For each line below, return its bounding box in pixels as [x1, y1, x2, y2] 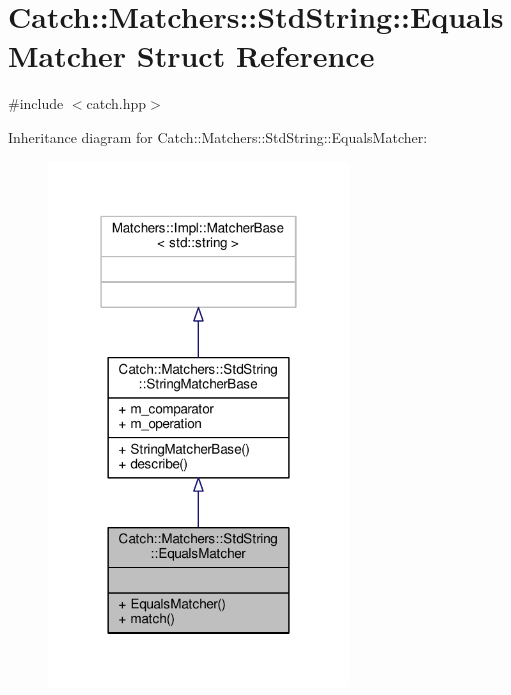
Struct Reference [136, 35, 375, 76]
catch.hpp [86, 93, 147, 114]
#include [8, 93, 64, 114]
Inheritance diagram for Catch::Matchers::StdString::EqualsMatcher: [8, 126, 428, 147]
